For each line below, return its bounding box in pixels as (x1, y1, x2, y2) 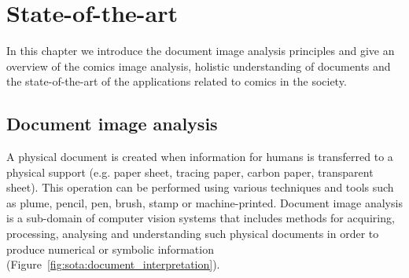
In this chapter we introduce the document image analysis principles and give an (6, 42, 395, 59)
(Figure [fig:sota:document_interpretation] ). (6, 256, 220, 273)
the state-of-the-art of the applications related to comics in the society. (6, 73, 347, 90)
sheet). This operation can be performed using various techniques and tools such (6, 179, 394, 196)
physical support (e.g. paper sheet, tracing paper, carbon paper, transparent (6, 163, 374, 180)
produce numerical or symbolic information (6, 240, 214, 257)
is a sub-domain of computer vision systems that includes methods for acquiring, (6, 210, 395, 226)
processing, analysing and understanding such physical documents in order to (6, 225, 379, 242)
